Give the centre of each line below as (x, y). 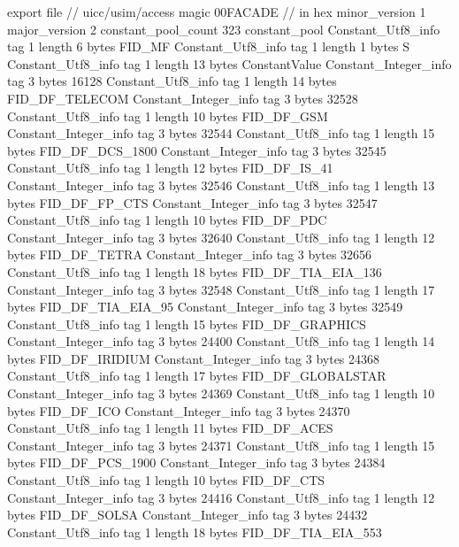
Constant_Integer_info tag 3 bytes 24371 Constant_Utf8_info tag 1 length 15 (221, 445)
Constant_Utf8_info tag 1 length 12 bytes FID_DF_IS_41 (170, 168)
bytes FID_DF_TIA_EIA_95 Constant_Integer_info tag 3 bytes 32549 (205, 307)
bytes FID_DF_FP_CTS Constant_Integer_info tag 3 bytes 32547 (192, 202)
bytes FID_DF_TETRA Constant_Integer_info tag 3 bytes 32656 (190, 254)
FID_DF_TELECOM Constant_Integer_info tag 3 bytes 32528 (183, 98)
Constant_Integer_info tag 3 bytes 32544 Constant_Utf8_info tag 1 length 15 (221, 133)
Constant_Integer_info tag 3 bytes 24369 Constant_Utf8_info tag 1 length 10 (221, 393)
